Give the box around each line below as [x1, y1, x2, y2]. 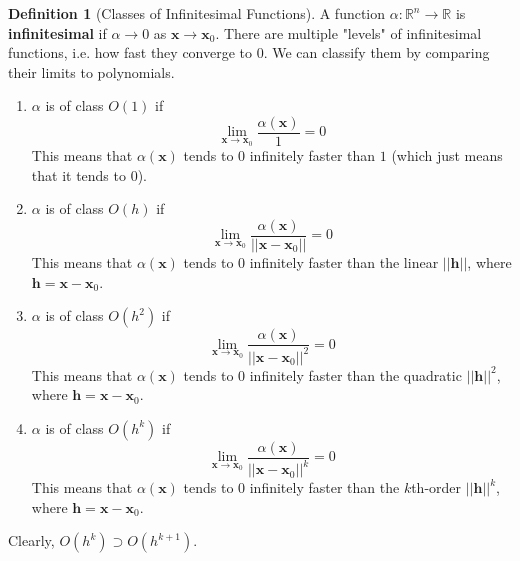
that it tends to [31, 164, 126, 185]
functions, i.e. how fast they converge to [8, 42, 253, 63]
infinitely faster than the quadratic [249, 364, 462, 385]
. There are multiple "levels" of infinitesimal [215, 22, 482, 43]
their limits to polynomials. [8, 61, 175, 82]
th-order [411, 477, 462, 498]
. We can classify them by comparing [263, 42, 490, 63]
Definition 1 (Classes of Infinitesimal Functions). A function [8, 3, 386, 23]
